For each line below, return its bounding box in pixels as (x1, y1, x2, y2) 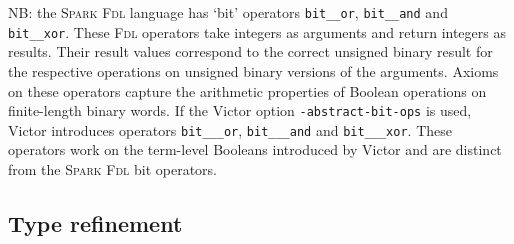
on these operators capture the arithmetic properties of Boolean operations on (8, 80, 487, 101)
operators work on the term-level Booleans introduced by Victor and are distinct (8, 139, 502, 160)
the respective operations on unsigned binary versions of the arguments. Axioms (8, 60, 499, 81)
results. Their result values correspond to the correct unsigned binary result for (8, 41, 493, 62)
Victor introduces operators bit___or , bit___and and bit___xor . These (8, 119, 453, 140)
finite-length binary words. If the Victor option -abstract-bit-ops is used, (8, 100, 472, 121)
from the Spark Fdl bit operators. (8, 159, 218, 179)
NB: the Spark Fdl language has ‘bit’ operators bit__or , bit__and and (8, 2, 448, 22)
